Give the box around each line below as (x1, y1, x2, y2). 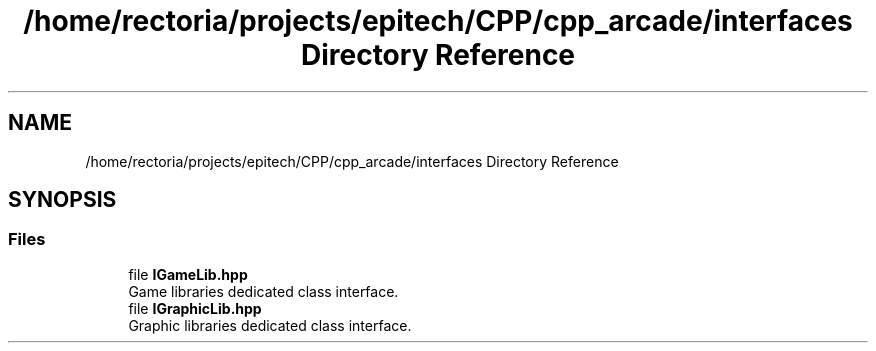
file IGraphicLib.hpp (128, 299, 262, 317)
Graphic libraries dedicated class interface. (128, 316, 412, 334)
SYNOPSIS (8, 187, 117, 213)
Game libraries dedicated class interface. (128, 282, 399, 300)
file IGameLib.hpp (128, 265, 248, 283)
